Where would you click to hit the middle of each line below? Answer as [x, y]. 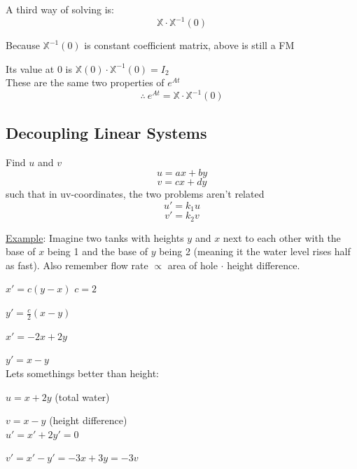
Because [23, 45]
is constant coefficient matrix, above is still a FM [189, 45]
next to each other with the [282, 237]
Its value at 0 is [39, 68]
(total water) [82, 396]
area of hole [192, 265]
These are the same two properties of [85, 82]
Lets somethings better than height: [83, 373]
